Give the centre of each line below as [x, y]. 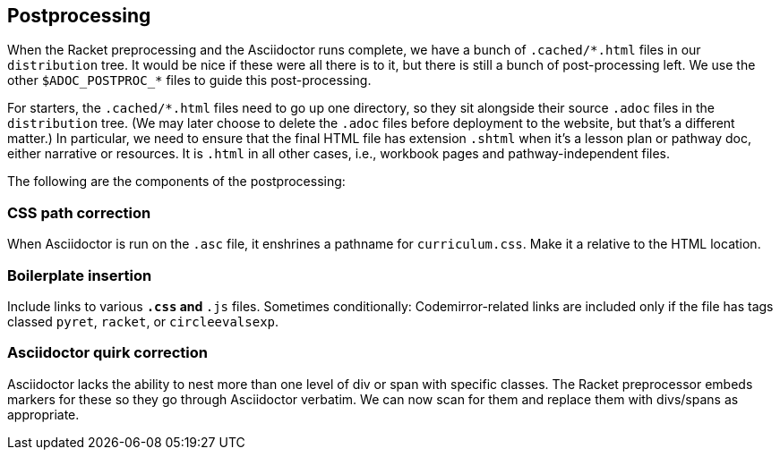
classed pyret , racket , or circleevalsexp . [143, 321]
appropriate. [43, 414]
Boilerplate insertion [80, 275]
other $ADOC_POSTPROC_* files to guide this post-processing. [189, 80]
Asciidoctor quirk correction [107, 353]
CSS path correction [79, 212]
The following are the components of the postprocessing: [176, 182]
